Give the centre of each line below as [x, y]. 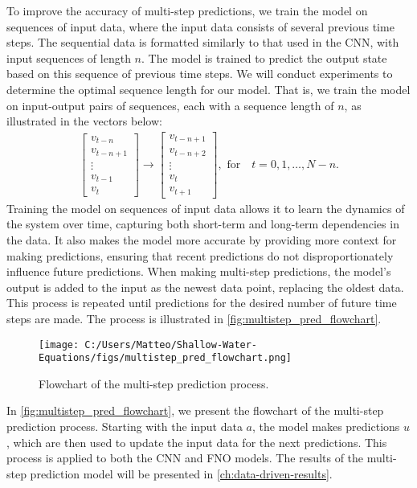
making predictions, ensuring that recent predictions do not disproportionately [200, 255]
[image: [59, 344]
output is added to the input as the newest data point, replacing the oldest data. [205, 287]
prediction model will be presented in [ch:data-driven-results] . [181, 473]
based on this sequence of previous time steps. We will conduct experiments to [200, 74]
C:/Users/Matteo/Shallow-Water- [171, 344]
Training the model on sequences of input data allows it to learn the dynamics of [206, 208]
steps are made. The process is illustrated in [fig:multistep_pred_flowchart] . [194, 318]
